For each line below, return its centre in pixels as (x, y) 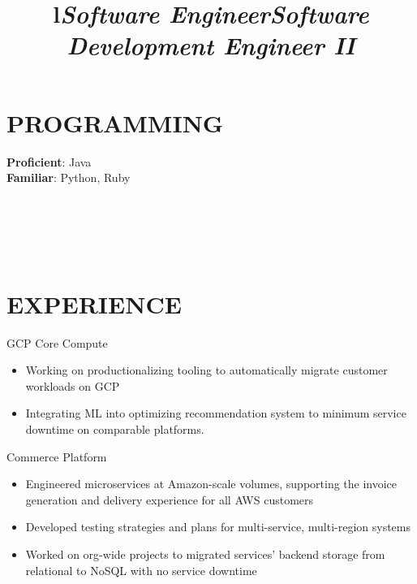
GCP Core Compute (57, 342)
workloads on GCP (73, 385)
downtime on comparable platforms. (115, 428)
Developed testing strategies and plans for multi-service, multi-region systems (218, 527)
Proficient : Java (49, 161)
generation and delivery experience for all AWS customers (170, 499)
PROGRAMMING (115, 122)
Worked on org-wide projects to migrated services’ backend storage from (205, 554)
